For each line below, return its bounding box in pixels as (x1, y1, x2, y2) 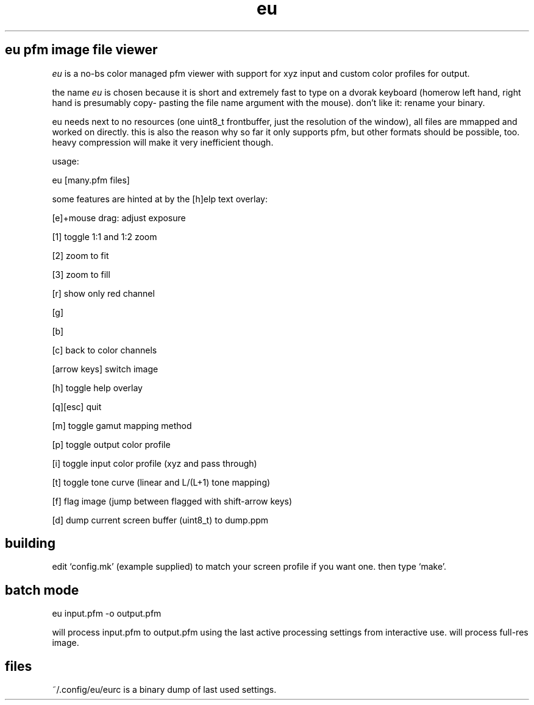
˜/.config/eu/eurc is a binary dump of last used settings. (52, 684, 277, 695)
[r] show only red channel (52, 288, 155, 299)
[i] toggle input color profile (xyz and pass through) (52, 458, 257, 469)
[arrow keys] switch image (52, 363, 158, 374)
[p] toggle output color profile (52, 439, 171, 450)
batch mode (5, 582, 79, 598)
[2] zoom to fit (52, 250, 109, 261)
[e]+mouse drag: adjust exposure (52, 212, 186, 223)
